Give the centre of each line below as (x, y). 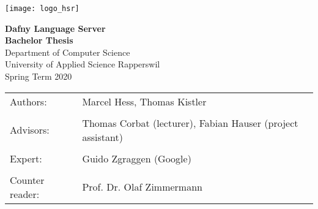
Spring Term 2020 (39, 76)
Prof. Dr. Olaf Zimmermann (142, 187)
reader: (25, 194)
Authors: (28, 101)
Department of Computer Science (68, 52)
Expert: (26, 158)
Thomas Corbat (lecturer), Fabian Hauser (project (190, 123)
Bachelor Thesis (39, 40)
